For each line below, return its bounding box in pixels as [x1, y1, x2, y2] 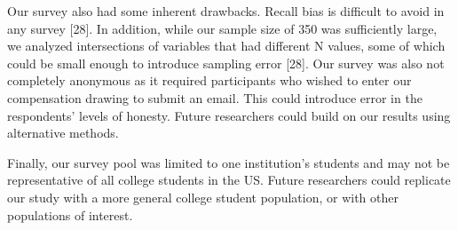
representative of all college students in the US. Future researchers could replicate [7, 171, 451, 189]
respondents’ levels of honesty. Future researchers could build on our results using [7, 106, 451, 124]
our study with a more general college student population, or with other [7, 187, 399, 206]
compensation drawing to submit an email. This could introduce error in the [7, 88, 422, 107]
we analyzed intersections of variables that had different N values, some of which [7, 36, 446, 55]
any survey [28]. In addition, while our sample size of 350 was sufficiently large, [7, 19, 438, 37]
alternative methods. [7, 123, 119, 142]
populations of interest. [7, 205, 133, 224]
